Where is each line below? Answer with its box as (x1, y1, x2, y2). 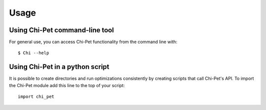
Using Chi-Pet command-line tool (9, 26, 114, 34)
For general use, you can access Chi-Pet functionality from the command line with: (9, 39, 177, 45)
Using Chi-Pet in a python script (9, 63, 109, 71)
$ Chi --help (18, 50, 49, 56)
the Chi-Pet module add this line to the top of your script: (9, 82, 125, 88)
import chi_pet (18, 94, 55, 100)
